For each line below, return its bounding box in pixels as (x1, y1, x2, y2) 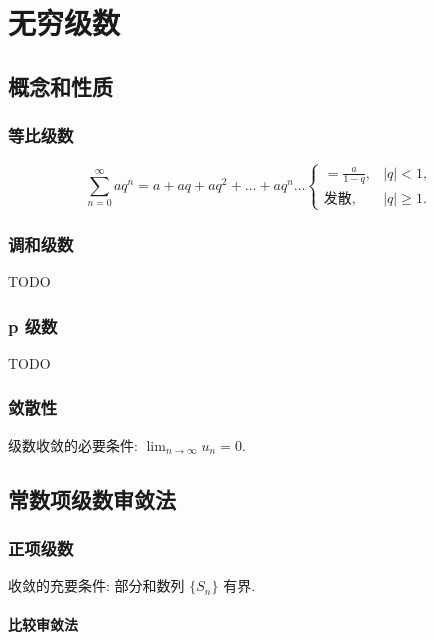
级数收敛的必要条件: (8, 434, 138, 455)
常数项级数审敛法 (8, 483, 176, 514)
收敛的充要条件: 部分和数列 (8, 575, 185, 596)
